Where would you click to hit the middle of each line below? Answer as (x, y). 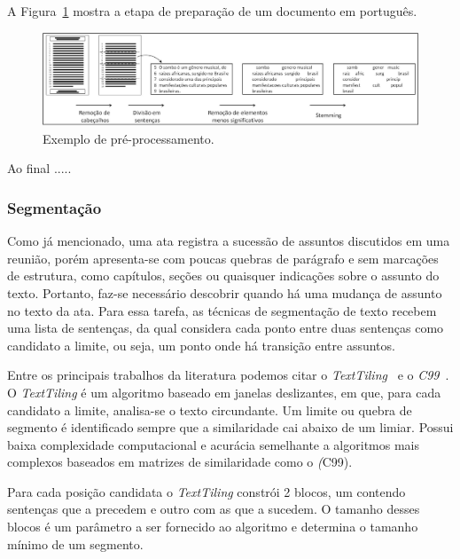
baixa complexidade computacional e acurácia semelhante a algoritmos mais (213, 444)
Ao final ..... (39, 168)
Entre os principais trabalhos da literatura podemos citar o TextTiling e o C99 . (228, 375)
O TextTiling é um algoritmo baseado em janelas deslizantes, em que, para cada (224, 392)
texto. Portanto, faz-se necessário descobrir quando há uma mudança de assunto (225, 292)
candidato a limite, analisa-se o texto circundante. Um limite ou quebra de (210, 409)
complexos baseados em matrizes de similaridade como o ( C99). (180, 462)
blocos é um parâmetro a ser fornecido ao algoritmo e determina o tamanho (213, 527)
